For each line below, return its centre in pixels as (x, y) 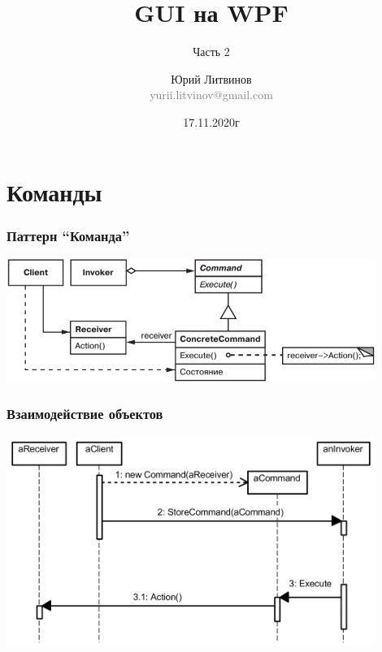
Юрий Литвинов (211, 78)
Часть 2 (211, 52)
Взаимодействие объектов (85, 414)
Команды (54, 191)
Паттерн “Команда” (68, 235)
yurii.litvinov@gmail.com (211, 95)
